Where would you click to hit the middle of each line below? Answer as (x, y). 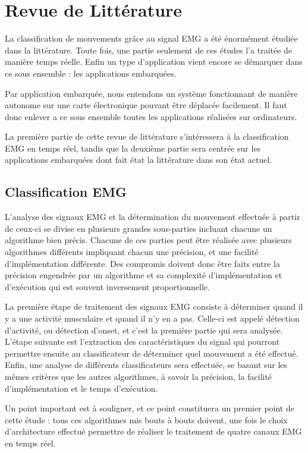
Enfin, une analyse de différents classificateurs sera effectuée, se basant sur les (146, 365)
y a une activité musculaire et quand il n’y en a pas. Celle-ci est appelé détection (152, 318)
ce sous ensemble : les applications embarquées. (91, 73)
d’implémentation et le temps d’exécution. (81, 388)
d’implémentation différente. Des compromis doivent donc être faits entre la (142, 263)
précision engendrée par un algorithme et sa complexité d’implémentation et (144, 275)
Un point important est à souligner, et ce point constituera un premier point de (150, 408)
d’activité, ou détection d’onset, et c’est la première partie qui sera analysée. (144, 330)
